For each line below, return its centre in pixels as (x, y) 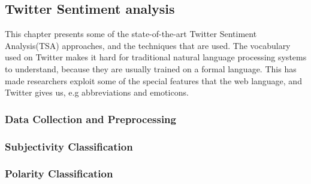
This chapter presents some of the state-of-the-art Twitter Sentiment (131, 34)
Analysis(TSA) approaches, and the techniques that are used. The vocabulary (148, 45)
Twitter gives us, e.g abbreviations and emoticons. (97, 92)
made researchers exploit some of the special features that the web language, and (153, 80)
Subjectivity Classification (69, 146)
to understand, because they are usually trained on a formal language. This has (151, 68)
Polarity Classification (59, 174)
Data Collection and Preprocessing (90, 119)
